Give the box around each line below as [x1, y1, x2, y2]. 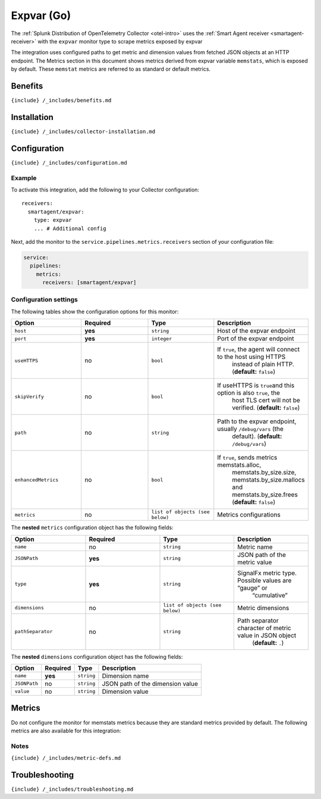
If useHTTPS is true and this [217, 381, 295, 389]
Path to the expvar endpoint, [217, 417, 297, 426]
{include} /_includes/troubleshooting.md [11, 785, 134, 792]
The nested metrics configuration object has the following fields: [11, 524, 174, 531]
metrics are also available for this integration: [11, 727, 121, 734]
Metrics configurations [217, 511, 281, 519]
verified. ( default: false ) [232, 404, 300, 412]
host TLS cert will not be [232, 396, 300, 404]
